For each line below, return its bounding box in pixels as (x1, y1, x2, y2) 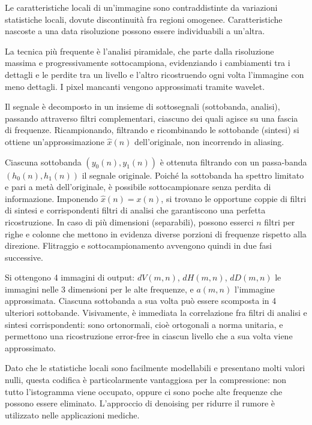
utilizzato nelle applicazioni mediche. (5, 408, 140, 421)
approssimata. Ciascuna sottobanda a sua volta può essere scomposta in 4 (5, 294, 277, 307)
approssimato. (5, 341, 56, 354)
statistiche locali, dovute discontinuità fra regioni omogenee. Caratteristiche (5, 13, 283, 25)
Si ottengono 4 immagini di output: (5, 271, 135, 284)
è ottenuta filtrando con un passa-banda (160, 155, 307, 168)
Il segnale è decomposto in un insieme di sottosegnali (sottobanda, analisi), (5, 100, 280, 113)
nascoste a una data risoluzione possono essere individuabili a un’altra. (5, 25, 265, 37)
